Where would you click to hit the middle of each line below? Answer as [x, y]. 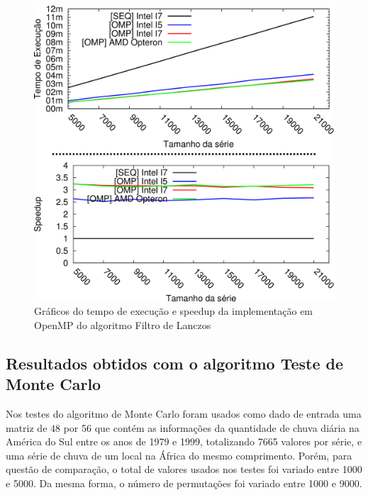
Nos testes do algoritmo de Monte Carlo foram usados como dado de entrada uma [184, 413]
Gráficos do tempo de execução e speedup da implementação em [174, 311]
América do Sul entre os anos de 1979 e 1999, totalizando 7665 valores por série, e [184, 441]
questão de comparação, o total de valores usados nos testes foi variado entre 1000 [184, 469]
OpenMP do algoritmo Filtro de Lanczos [123, 324]
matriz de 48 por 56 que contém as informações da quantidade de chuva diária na [183, 427]
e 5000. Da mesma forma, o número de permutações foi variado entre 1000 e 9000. [184, 483]
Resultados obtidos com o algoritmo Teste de [175, 363]
